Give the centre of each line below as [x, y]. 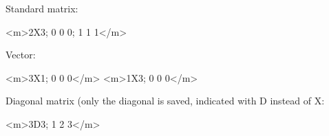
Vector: [21, 55]
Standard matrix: [42, 8]
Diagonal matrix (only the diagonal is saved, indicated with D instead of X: [165, 101]
